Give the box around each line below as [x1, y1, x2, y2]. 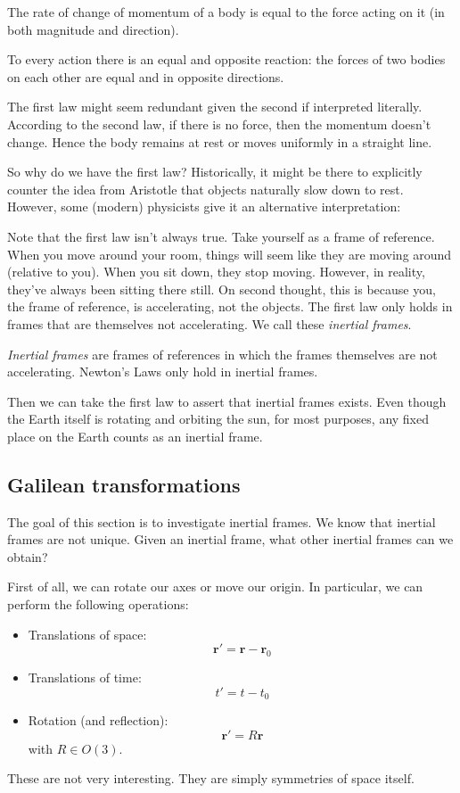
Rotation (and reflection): [28, 711, 168, 730]
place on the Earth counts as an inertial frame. [7, 426, 263, 445]
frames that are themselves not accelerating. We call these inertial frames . [7, 314, 412, 333]
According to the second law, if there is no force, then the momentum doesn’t [7, 114, 431, 133]
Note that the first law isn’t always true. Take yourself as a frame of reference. [7, 227, 435, 245]
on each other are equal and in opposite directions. [7, 67, 284, 86]
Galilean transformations [7, 470, 241, 498]
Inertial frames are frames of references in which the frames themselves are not [7, 344, 438, 363]
